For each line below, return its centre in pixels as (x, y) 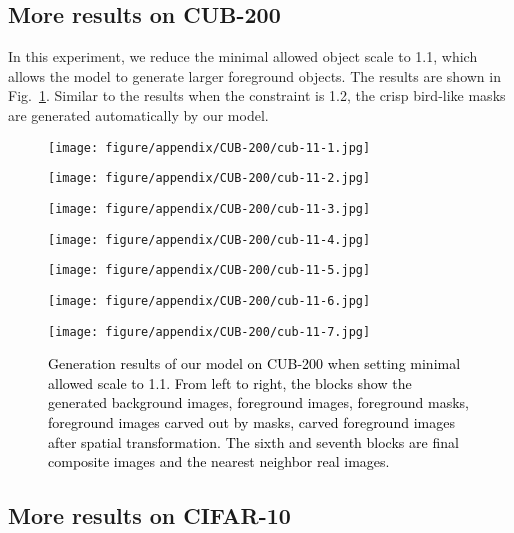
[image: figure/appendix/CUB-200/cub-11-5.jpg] (209, 270)
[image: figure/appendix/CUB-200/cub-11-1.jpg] (209, 147)
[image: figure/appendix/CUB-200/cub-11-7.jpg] (209, 331)
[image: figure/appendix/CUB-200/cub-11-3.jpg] (209, 208)
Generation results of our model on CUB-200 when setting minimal (254, 363)
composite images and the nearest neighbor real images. (219, 461)
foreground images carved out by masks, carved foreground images (251, 421)
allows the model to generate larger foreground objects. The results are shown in (254, 75)
